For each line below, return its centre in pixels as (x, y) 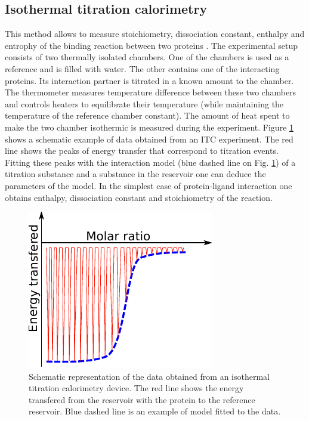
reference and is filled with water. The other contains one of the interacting (142, 68)
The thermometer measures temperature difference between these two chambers (151, 92)
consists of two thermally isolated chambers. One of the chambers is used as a (147, 57)
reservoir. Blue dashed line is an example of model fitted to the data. (155, 411)
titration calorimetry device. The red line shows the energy (136, 388)
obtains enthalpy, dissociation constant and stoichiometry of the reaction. (139, 197)
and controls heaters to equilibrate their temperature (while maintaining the (144, 103)
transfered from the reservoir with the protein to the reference (142, 399)
